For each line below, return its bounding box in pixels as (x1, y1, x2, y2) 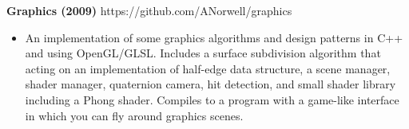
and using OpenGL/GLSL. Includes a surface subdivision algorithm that (25, 45, 381, 61)
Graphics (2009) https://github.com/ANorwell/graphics (6, 2, 292, 18)
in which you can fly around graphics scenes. (25, 107, 244, 123)
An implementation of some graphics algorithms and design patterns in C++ (25, 29, 403, 45)
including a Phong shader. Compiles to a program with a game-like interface (25, 91, 399, 107)
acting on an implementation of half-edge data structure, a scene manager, (25, 60, 391, 76)
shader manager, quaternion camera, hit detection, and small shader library (25, 76, 396, 92)
